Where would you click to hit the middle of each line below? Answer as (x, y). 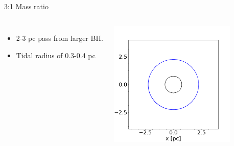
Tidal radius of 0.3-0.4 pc (56, 55)
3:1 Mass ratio (26, 6)
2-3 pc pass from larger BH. (60, 38)
